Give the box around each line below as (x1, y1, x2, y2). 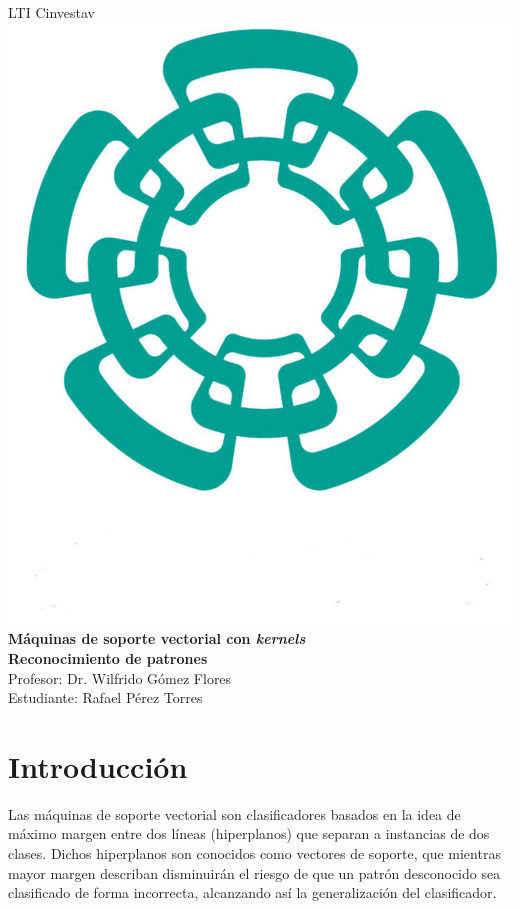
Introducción (8, 745, 188, 786)
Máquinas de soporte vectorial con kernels (8, 628, 306, 649)
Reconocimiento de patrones (8, 647, 208, 668)
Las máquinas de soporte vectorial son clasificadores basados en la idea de (8, 803, 461, 824)
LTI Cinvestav (8, 2, 95, 22)
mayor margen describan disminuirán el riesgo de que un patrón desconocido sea (8, 862, 501, 883)
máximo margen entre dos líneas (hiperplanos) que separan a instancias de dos (8, 823, 490, 844)
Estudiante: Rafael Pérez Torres (8, 687, 203, 708)
